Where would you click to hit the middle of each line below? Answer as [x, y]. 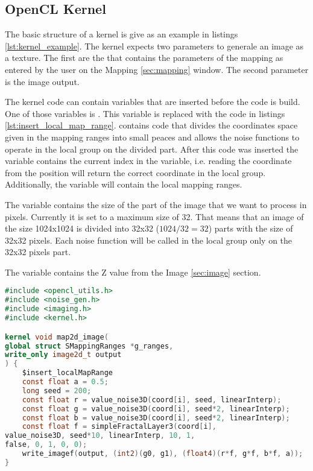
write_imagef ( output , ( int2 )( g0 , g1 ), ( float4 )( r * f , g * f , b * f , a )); [163, 454]
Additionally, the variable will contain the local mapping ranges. [124, 184]
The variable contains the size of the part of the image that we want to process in [156, 204]
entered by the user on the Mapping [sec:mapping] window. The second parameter [157, 69]
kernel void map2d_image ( [57, 337]
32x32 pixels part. [38, 252]
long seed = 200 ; [57, 390]
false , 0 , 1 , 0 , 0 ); [46, 445]
